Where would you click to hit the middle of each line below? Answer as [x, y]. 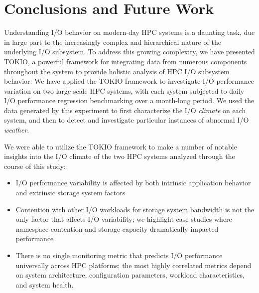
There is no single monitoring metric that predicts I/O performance [119, 255]
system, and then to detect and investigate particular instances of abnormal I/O [127, 120]
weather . [17, 130]
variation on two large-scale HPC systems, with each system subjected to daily [124, 90]
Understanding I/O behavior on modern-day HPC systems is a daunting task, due [129, 32]
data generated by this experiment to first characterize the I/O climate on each [125, 110]
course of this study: [35, 166]
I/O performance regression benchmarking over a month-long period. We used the [129, 100]
